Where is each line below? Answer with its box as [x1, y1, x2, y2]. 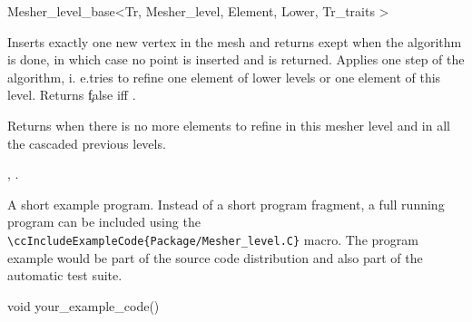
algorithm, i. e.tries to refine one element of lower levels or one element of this [7, 67, 441, 86]
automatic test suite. [7, 266, 123, 285]
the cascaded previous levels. [7, 133, 166, 152]
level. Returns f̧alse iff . [7, 85, 136, 104]
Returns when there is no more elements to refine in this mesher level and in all [7, 115, 450, 134]
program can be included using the [7, 212, 201, 231]
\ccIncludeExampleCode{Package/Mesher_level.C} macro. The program [7, 229, 418, 249]
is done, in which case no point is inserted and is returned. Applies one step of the [7, 50, 465, 69]
